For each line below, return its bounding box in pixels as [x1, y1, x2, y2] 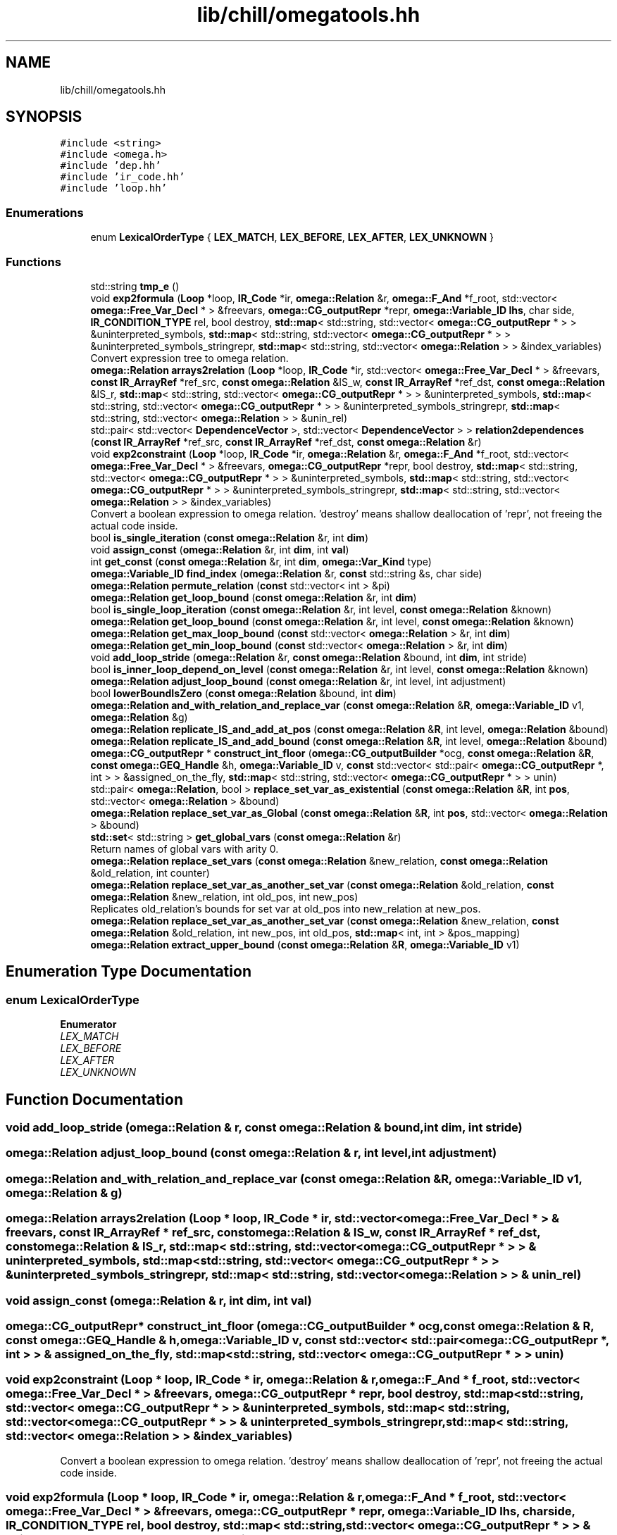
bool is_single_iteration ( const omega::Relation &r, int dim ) [90, 531, 369, 544]
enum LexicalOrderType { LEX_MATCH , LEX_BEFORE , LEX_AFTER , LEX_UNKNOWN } [90, 231, 494, 244]
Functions [6, 254, 61, 269]
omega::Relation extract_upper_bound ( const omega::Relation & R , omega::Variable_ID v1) [90, 938, 520, 951]
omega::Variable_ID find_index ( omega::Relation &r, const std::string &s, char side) [90, 567, 482, 579]
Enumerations [6, 205, 84, 220]
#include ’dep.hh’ [60, 160, 161, 172]
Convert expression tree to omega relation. [90, 351, 289, 364]
